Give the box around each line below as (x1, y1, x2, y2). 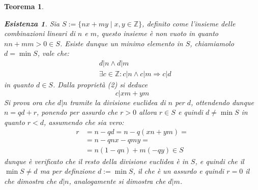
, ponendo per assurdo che (37, 107, 118, 117)
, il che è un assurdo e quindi (133, 166, 224, 176)
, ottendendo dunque (191, 97, 254, 107)
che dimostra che (4, 175, 56, 186)
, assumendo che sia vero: (44, 116, 124, 127)
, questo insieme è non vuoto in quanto (96, 28, 218, 39)
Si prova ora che (4, 97, 55, 107)
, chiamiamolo (190, 38, 234, 48)
